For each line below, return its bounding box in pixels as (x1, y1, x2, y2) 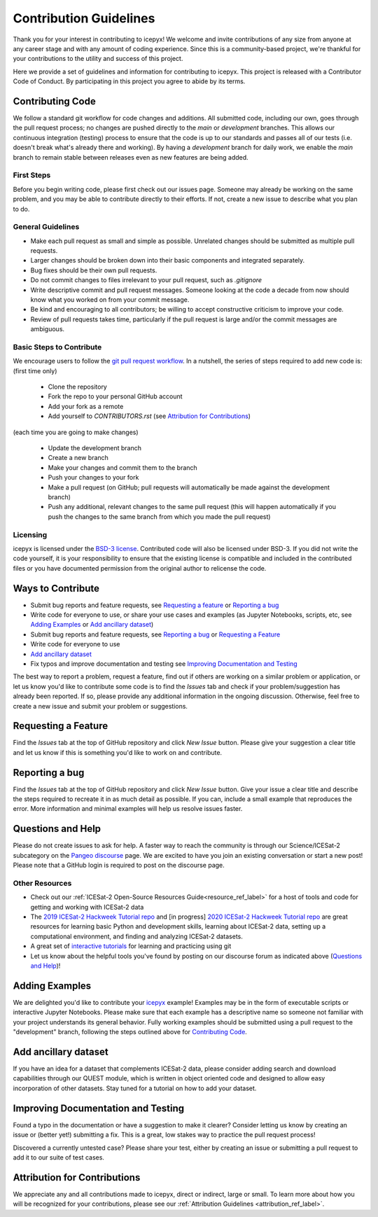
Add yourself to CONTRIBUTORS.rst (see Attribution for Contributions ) (48, 412, 251, 420)
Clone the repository (48, 382, 108, 391)
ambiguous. (30, 325, 65, 333)
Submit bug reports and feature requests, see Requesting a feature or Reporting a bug (30, 601, 279, 609)
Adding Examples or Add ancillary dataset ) (30, 620, 154, 629)
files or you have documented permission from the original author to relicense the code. (13, 564, 267, 572)
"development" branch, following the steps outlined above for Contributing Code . (13, 1028, 248, 1036)
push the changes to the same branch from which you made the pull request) (48, 512, 271, 521)
